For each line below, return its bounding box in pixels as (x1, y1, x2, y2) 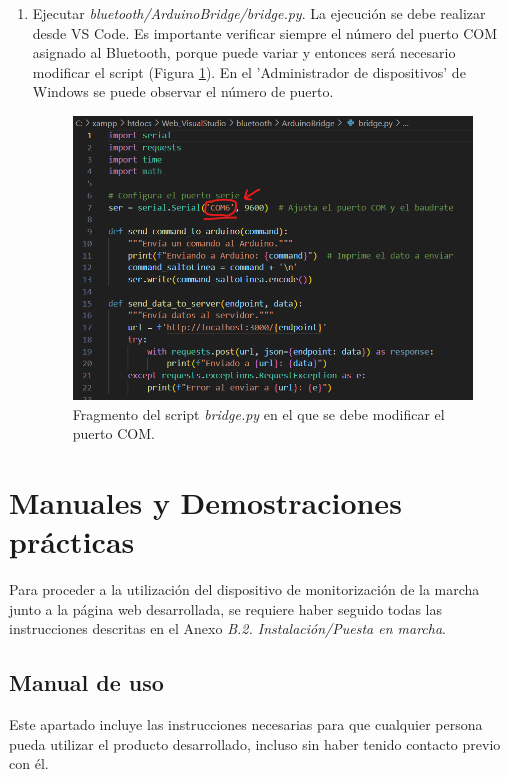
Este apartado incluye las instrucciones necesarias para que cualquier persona (9, 714, 483, 735)
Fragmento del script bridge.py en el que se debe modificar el (72, 403, 445, 424)
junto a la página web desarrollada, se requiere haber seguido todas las (9, 598, 443, 619)
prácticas (9, 521, 135, 562)
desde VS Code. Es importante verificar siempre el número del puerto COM (32, 22, 497, 43)
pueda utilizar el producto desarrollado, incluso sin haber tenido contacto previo (9, 733, 501, 754)
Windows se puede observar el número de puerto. (32, 81, 334, 102)
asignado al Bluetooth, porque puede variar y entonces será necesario (32, 42, 456, 63)
